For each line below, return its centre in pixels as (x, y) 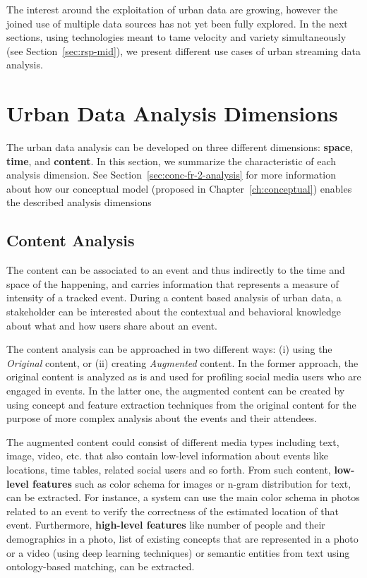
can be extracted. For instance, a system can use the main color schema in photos (183, 497)
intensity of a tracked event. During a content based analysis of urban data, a (174, 297)
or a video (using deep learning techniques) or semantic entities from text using (178, 552)
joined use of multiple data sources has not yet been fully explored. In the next (177, 23)
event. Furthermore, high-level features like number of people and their (166, 525)
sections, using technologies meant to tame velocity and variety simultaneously (176, 37)
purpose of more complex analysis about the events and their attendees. (162, 418)
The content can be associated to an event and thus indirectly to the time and (176, 270)
